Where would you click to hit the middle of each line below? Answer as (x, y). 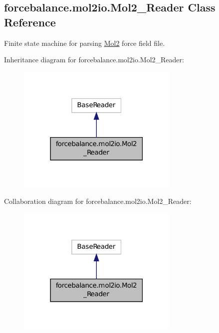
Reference (30, 22)
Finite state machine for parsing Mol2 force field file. (85, 43)
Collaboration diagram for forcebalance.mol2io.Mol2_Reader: (98, 201)
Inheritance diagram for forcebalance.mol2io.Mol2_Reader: (94, 60)
